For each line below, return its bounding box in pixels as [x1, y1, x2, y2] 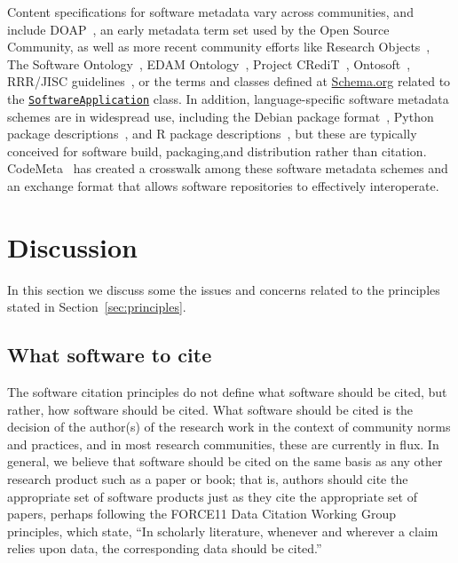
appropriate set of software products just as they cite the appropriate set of [7, 487, 417, 505]
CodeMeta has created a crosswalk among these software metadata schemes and [7, 159, 448, 178]
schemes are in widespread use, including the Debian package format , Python [7, 107, 434, 125]
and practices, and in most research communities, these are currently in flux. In [7, 434, 439, 453]
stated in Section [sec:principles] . [7, 297, 186, 316]
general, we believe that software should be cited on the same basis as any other [7, 452, 443, 471]
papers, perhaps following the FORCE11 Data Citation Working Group [7, 504, 396, 523]
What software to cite [7, 341, 212, 369]
